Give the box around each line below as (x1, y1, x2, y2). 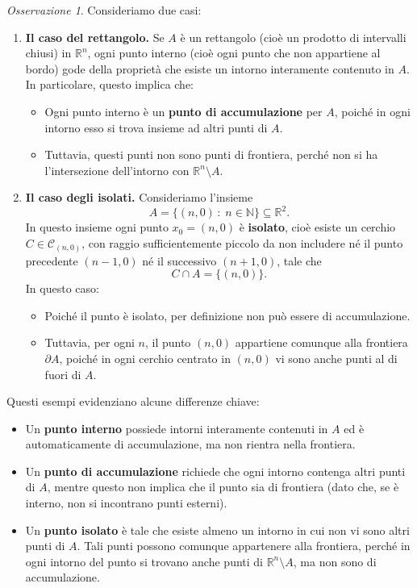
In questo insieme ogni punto (25, 219, 169, 236)
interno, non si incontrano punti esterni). (25, 494, 227, 511)
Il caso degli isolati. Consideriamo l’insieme (25, 189, 253, 206)
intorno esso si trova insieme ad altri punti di (44, 119, 268, 136)
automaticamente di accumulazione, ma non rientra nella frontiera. (25, 436, 356, 452)
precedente (25, 252, 78, 269)
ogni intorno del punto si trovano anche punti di (25, 553, 263, 569)
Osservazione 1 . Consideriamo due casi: (6, 2, 202, 18)
